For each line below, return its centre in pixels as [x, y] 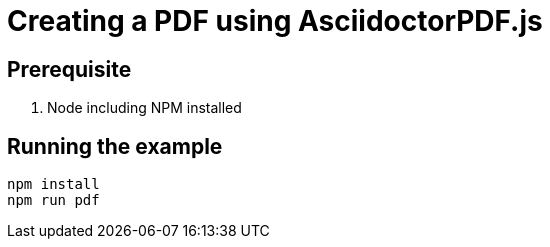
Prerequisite [69, 69]
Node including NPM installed [144, 108]
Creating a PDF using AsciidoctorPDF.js [275, 21]
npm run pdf [53, 200]
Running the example [115, 146]
